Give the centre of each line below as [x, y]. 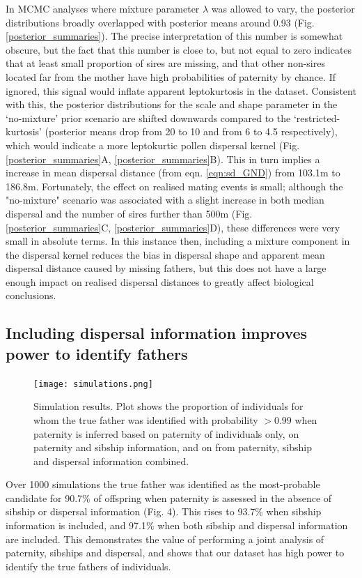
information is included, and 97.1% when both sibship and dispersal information [177, 525]
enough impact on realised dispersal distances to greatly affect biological [160, 281]
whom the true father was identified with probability [146, 419]
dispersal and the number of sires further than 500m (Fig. [129, 213]
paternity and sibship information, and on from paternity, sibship [173, 447]
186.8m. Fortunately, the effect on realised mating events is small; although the [174, 186]
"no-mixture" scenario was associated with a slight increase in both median [165, 200]
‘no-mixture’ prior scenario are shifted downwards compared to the [148, 117]
